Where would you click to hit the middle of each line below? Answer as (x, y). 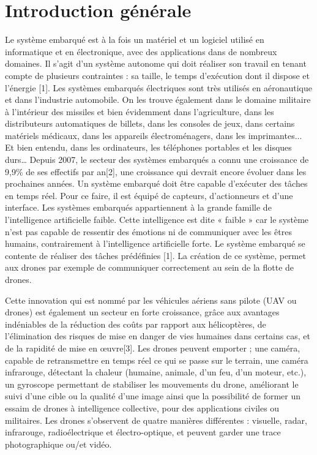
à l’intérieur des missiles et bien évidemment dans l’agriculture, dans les (140, 111)
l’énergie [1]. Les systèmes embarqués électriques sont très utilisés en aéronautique (158, 87)
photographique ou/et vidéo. (58, 444)
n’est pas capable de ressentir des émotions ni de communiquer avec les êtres (148, 231)
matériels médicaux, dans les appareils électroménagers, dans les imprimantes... (154, 135)
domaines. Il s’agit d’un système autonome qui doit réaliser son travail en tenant (156, 63)
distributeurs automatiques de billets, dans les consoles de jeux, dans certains (150, 123)
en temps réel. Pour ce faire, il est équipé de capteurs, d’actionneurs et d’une (149, 195)
